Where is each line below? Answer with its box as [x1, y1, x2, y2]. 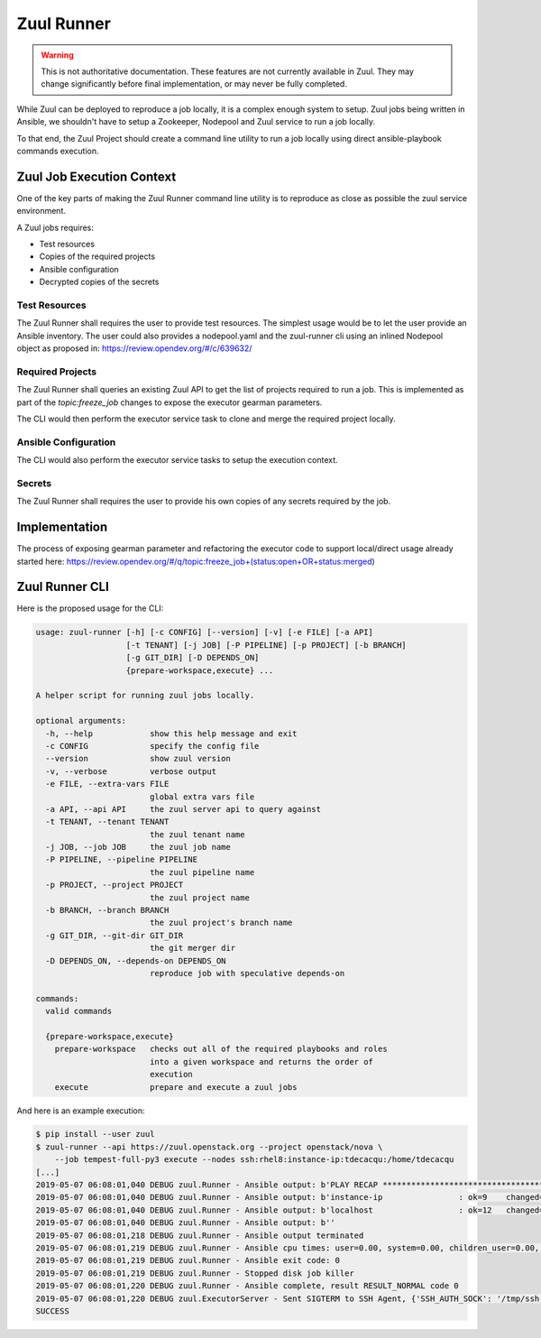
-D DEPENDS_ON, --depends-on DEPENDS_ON [45, 955, 226, 965]
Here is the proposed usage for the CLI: [16, 603, 164, 614]
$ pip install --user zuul [35, 1129, 155, 1140]
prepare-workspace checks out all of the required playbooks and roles [54, 1044, 388, 1055]
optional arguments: [35, 715, 126, 726]
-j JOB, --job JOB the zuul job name [45, 842, 232, 853]
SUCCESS [35, 1306, 69, 1316]
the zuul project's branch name [149, 918, 293, 928]
